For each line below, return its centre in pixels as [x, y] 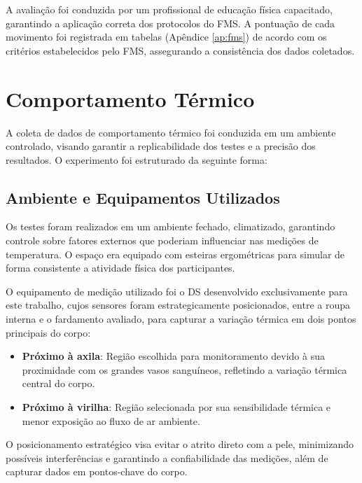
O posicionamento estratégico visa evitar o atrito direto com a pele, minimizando [180, 444]
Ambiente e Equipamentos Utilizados [143, 197]
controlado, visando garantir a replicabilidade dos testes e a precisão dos [161, 146]
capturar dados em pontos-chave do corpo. [97, 471]
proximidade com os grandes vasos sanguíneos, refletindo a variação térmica [185, 369]
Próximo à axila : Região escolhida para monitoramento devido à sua [173, 356]
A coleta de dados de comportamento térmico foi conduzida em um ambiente [171, 132]
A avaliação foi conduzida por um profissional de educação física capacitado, [169, 9]
